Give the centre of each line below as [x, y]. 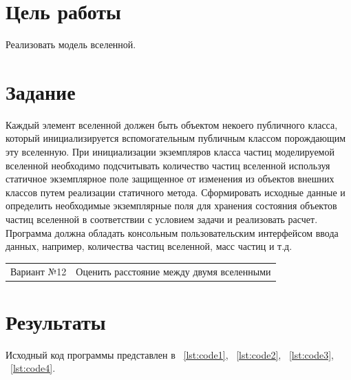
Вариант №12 [39, 271]
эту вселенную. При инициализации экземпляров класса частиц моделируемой [170, 152]
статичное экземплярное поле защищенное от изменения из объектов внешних [170, 179]
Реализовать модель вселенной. [71, 44]
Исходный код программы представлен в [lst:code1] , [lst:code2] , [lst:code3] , [170, 354]
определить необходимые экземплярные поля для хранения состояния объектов [171, 205]
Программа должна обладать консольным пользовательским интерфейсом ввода [172, 232]
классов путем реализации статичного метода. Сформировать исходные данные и [175, 192]
